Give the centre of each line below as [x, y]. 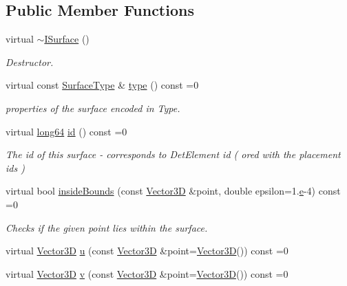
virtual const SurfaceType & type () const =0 [102, 85]
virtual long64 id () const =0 [66, 131]
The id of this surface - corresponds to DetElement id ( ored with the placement [173, 154]
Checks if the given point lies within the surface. [107, 227]
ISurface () [67, 39]
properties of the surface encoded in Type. [93, 108]
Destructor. [30, 62]
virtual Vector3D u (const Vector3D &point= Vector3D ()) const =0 [147, 251]
